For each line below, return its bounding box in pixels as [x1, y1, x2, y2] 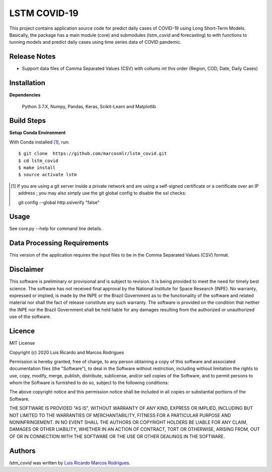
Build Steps [9, 116, 46, 125]
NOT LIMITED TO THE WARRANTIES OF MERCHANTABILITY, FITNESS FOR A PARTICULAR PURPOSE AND [9, 412, 231, 418]
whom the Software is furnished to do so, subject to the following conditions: [9, 380, 169, 386]
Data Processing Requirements [9, 239, 109, 248]
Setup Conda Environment [9, 130, 66, 136]
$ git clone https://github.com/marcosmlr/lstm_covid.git [18, 151, 167, 156]
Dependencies [9, 92, 41, 98]
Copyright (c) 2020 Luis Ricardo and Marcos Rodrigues [9, 349, 124, 355]
